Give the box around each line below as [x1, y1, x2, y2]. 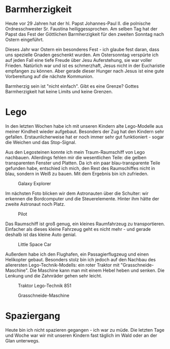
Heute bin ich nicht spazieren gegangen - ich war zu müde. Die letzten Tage [5, 327, 165, 333]
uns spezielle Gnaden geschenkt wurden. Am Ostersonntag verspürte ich [5, 52, 159, 58]
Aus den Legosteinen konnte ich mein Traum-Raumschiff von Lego [5, 149, 145, 155]
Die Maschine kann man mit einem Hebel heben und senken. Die [29, 267, 165, 273]
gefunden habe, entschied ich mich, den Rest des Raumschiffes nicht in [5, 165, 155, 171]
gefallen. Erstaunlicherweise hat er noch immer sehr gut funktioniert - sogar [5, 133, 164, 140]
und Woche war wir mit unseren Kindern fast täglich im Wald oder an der [5, 332, 157, 338]
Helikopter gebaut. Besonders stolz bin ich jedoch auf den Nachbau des [5, 256, 156, 262]
